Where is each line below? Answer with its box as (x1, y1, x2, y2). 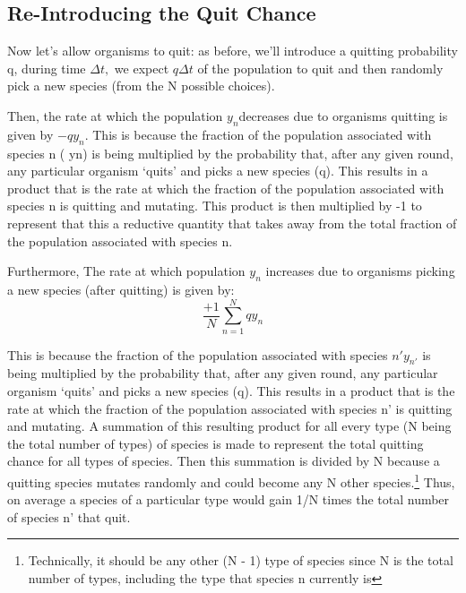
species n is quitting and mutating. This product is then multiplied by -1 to (7, 196, 422, 215)
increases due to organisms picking (265, 262, 455, 280)
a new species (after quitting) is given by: (7, 279, 235, 298)
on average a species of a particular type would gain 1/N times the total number (7, 490, 450, 509)
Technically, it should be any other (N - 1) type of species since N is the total (28, 551, 453, 570)
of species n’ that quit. (7, 507, 131, 526)
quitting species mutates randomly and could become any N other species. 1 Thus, (7, 470, 455, 491)
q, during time (7, 58, 86, 77)
